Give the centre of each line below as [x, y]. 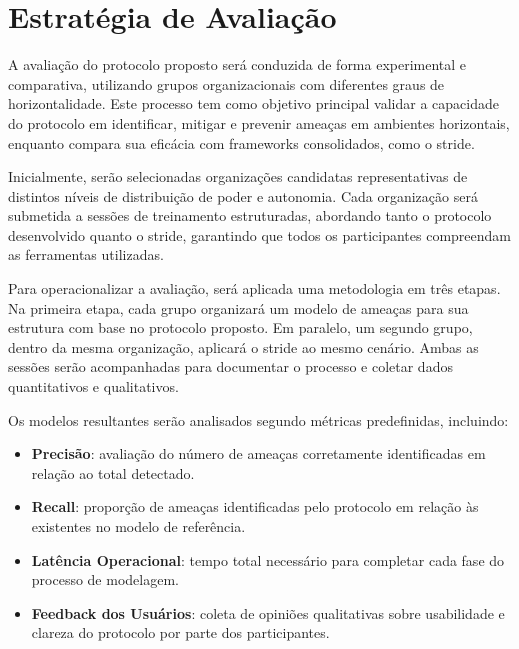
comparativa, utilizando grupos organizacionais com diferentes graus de [226, 83]
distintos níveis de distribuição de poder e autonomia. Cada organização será [243, 195]
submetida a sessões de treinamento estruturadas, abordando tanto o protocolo [250, 215]
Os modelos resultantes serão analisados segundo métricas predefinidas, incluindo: [258, 419]
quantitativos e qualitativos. [93, 386]
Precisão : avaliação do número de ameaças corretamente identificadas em [258, 453]
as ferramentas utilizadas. [86, 254]
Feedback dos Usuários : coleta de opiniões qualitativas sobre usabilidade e [268, 612]
